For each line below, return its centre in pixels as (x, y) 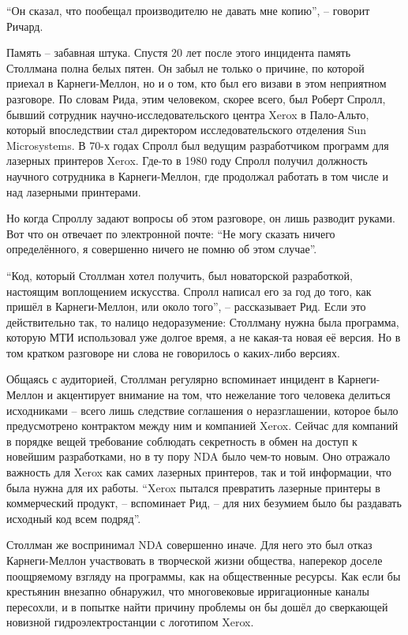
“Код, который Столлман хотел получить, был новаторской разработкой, (180, 275)
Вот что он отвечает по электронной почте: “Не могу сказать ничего (171, 233)
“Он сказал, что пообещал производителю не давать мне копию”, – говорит (188, 10)
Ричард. (25, 26)
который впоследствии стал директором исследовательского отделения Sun (187, 130)
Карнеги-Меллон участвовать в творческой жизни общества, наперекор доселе (195, 560)
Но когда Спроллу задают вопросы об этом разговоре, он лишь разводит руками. (201, 218)
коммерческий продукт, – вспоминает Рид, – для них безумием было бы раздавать (204, 503)
